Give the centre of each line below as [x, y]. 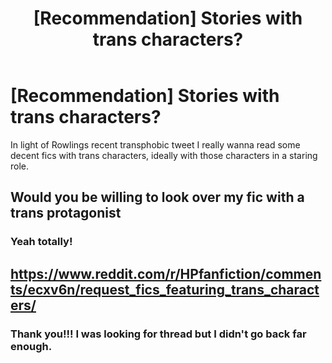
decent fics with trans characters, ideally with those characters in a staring [164, 155]
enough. [31, 346]
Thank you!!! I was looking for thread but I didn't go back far [158, 334]
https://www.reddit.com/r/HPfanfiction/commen [166, 273]
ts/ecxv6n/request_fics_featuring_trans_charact [165, 289]
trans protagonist [66, 213]
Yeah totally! [41, 242]
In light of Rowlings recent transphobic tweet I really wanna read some [155, 144]
